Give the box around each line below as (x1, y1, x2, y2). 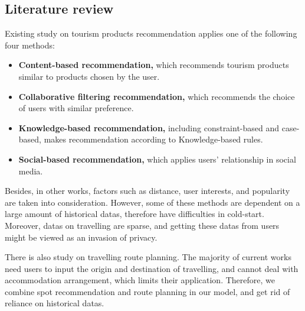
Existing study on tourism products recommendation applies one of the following (5, 27, 297, 40)
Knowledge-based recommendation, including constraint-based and (18, 121, 280, 134)
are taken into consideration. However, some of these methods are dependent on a (5, 196, 300, 208)
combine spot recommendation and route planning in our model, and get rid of (5, 285, 290, 297)
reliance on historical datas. (5, 297, 104, 309)
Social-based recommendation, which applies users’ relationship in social (18, 153, 296, 165)
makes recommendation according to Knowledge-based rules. (44, 133, 263, 145)
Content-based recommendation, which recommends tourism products (18, 59, 289, 71)
